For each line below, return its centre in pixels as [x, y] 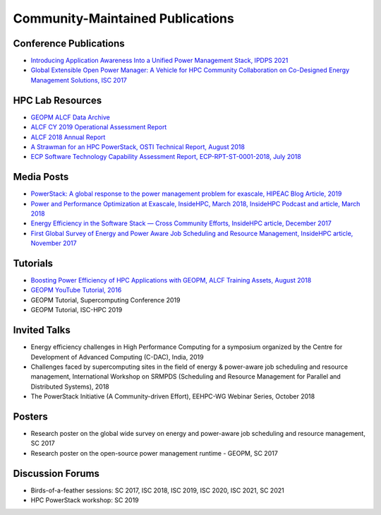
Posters [31, 416]
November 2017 [54, 243]
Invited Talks [42, 330]
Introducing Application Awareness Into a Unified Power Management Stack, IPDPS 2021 [159, 61]
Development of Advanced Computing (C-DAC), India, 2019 [117, 357]
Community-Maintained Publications [123, 18]
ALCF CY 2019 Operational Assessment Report [99, 127]
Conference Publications [69, 43]
